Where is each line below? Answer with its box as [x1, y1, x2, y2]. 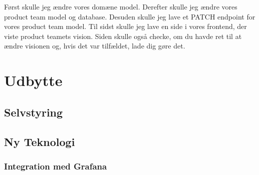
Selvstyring [4, 104, 63, 119]
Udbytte [4, 70, 63, 90]
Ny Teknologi [4, 133, 75, 149]
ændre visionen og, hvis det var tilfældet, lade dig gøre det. [4, 40, 185, 51]
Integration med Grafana [4, 159, 107, 172]
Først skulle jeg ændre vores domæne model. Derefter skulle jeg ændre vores [4, 1, 237, 11]
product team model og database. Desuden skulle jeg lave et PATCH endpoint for [4, 11, 255, 21]
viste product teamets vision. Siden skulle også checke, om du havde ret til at [4, 30, 242, 41]
